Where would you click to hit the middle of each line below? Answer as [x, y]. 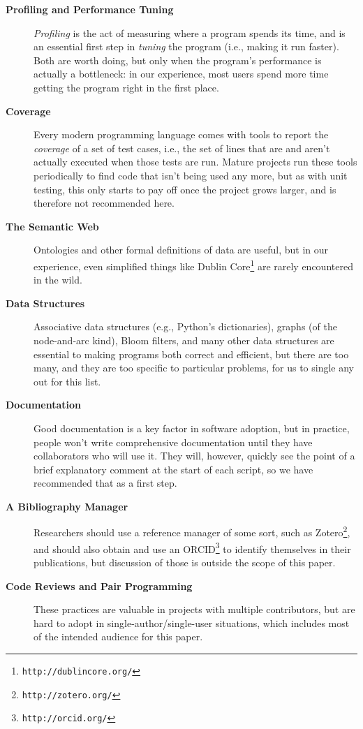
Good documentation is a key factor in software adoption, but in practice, [192, 428]
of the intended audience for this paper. [118, 636]
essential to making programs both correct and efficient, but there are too [191, 354]
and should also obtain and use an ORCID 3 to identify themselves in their [192, 547]
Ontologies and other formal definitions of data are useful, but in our [181, 250]
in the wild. [58, 280]
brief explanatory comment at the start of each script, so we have [173, 469]
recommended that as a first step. [105, 483]
